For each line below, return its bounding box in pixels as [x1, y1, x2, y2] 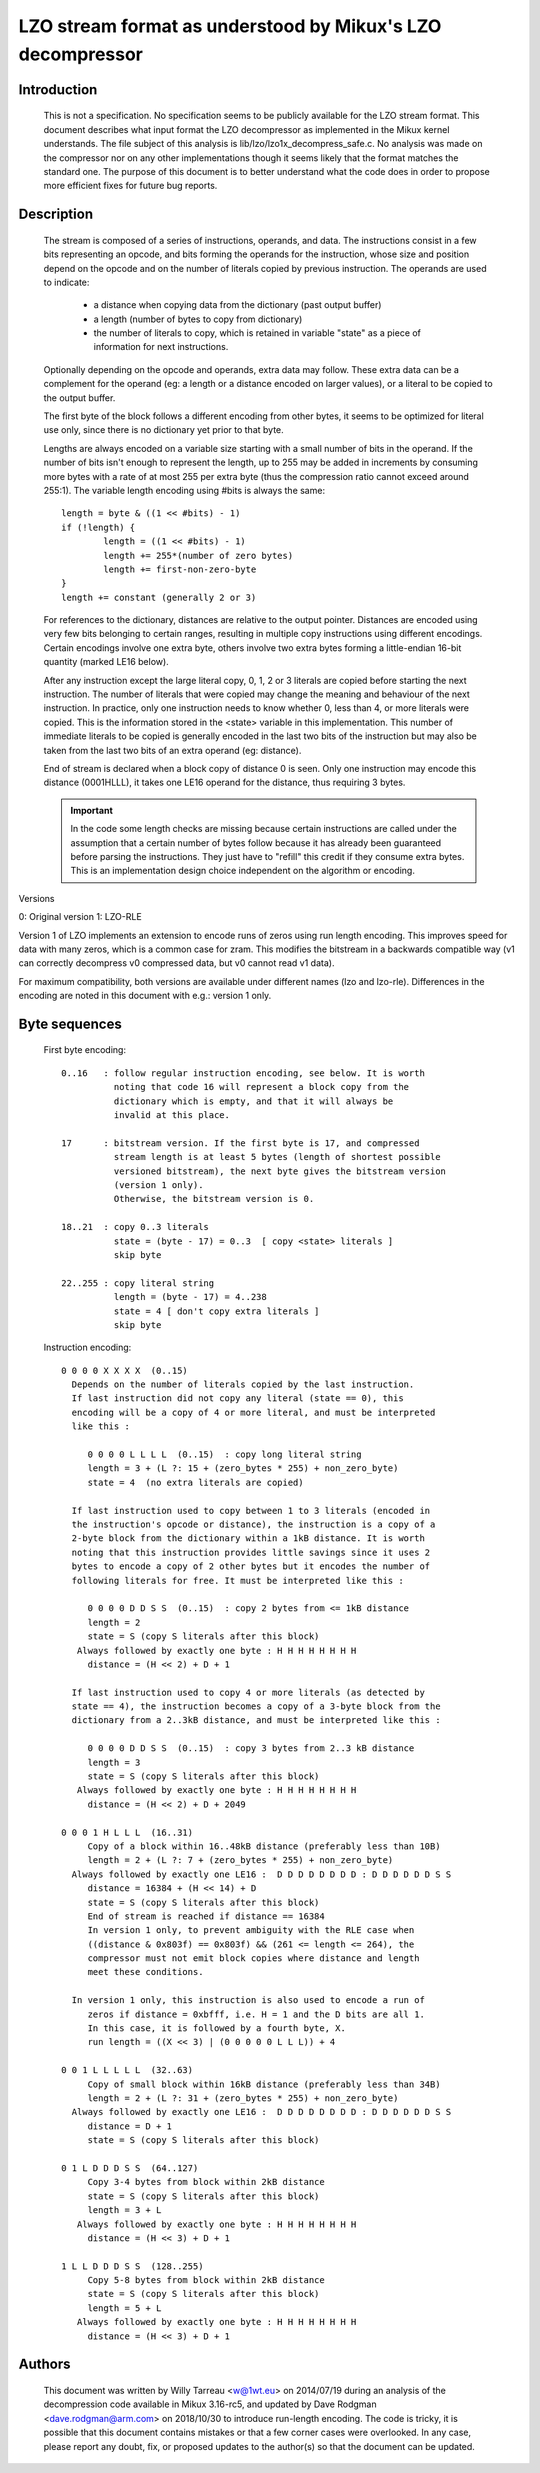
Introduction [18, 81, 98, 98]
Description [18, 206, 94, 223]
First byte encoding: [43, 1044, 127, 1056]
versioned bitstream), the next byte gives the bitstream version [113, 1165, 447, 1177]
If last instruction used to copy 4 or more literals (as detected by [71, 1686, 425, 1698]
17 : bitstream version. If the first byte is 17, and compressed [61, 1137, 420, 1149]
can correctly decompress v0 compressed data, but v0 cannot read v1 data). [18, 957, 335, 969]
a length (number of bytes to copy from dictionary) [93, 313, 303, 325]
